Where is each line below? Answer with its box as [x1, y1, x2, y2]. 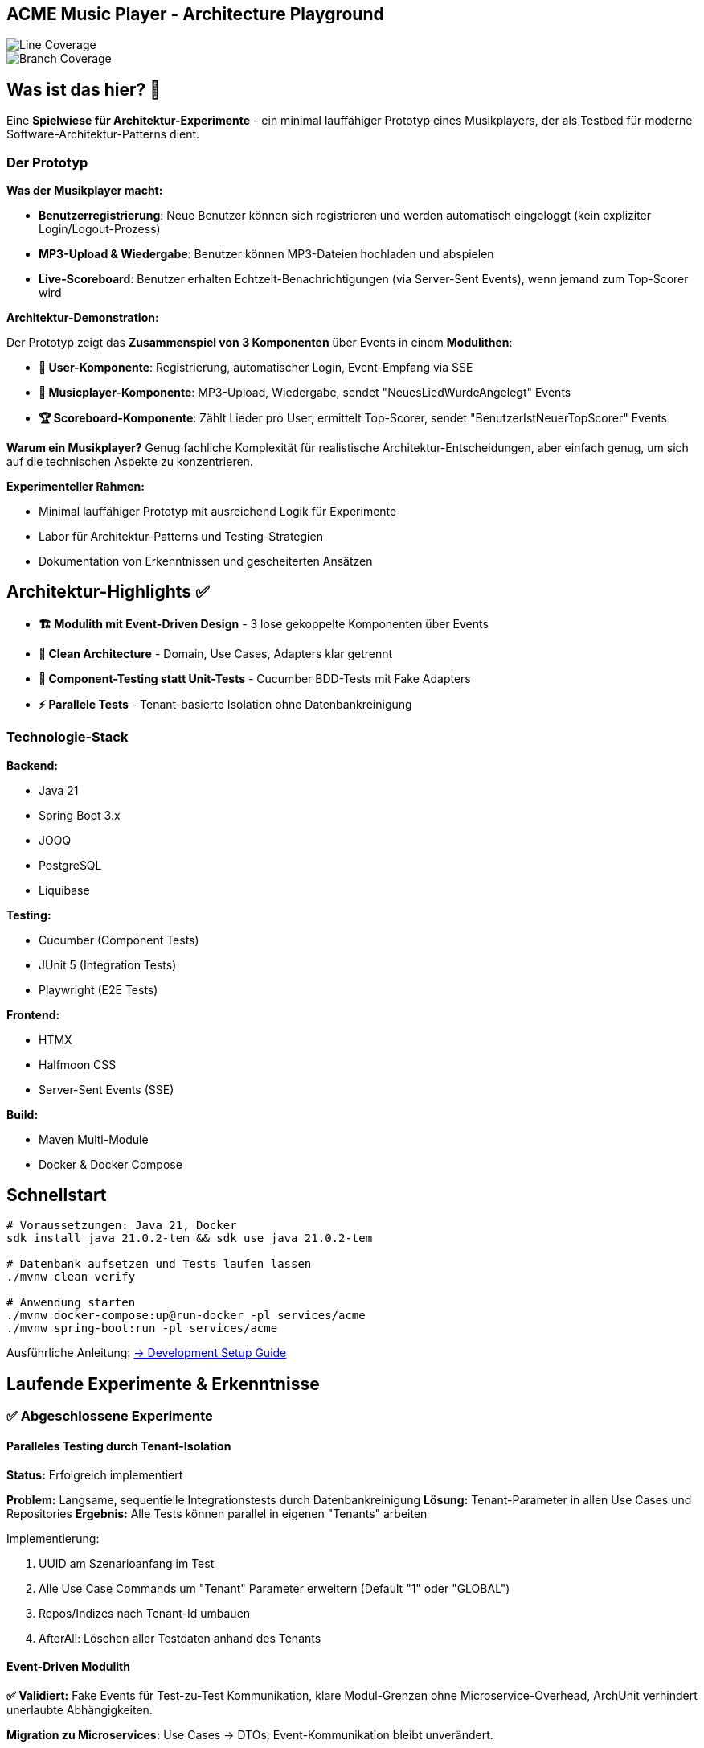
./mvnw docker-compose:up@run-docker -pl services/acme [6, 1309, 366, 1322]
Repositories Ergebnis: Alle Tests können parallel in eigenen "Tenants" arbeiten [6, 1506, 428, 1520]
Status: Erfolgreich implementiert [6, 1467, 183, 1482]
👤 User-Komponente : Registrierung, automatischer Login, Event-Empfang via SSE [39, 360, 473, 375]
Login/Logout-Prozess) [39, 222, 161, 236]
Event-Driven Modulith [6, 1660, 130, 1674]
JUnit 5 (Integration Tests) [39, 957, 177, 972]
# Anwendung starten [6, 1296, 136, 1310]
